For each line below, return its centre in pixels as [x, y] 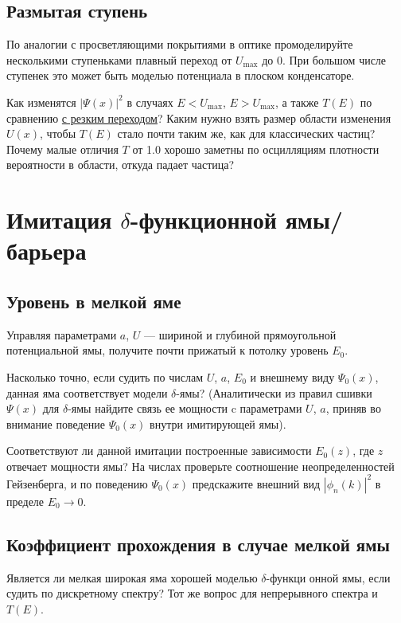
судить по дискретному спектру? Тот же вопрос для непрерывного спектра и [192, 593]
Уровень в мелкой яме [94, 301]
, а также [297, 102]
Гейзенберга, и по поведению [77, 483]
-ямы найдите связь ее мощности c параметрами [185, 408]
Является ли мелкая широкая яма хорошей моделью [132, 577]
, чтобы [58, 133]
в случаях [150, 102]
